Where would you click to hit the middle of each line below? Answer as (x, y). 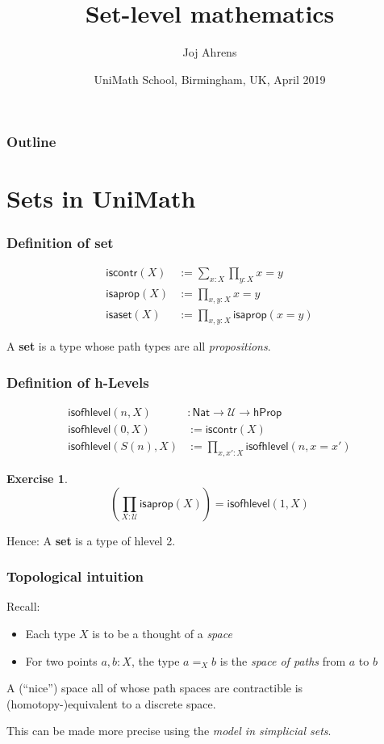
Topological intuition (75, 576)
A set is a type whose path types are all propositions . (139, 346)
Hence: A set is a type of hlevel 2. (91, 540)
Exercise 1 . (37, 479)
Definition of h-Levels (78, 382)
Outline (31, 142)
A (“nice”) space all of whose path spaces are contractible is (155, 688)
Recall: (23, 606)
